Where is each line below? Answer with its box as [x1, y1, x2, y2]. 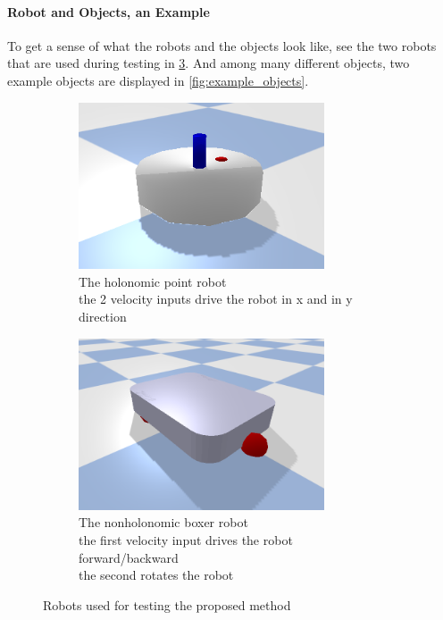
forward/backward [79, 548, 179, 566]
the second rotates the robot [79, 566, 234, 584]
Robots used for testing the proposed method [43, 595, 291, 614]
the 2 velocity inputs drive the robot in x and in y [79, 289, 353, 308]
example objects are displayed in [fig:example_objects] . [7, 71, 309, 89]
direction [79, 306, 127, 325]
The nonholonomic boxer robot [79, 513, 248, 532]
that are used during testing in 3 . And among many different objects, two [7, 54, 410, 72]
